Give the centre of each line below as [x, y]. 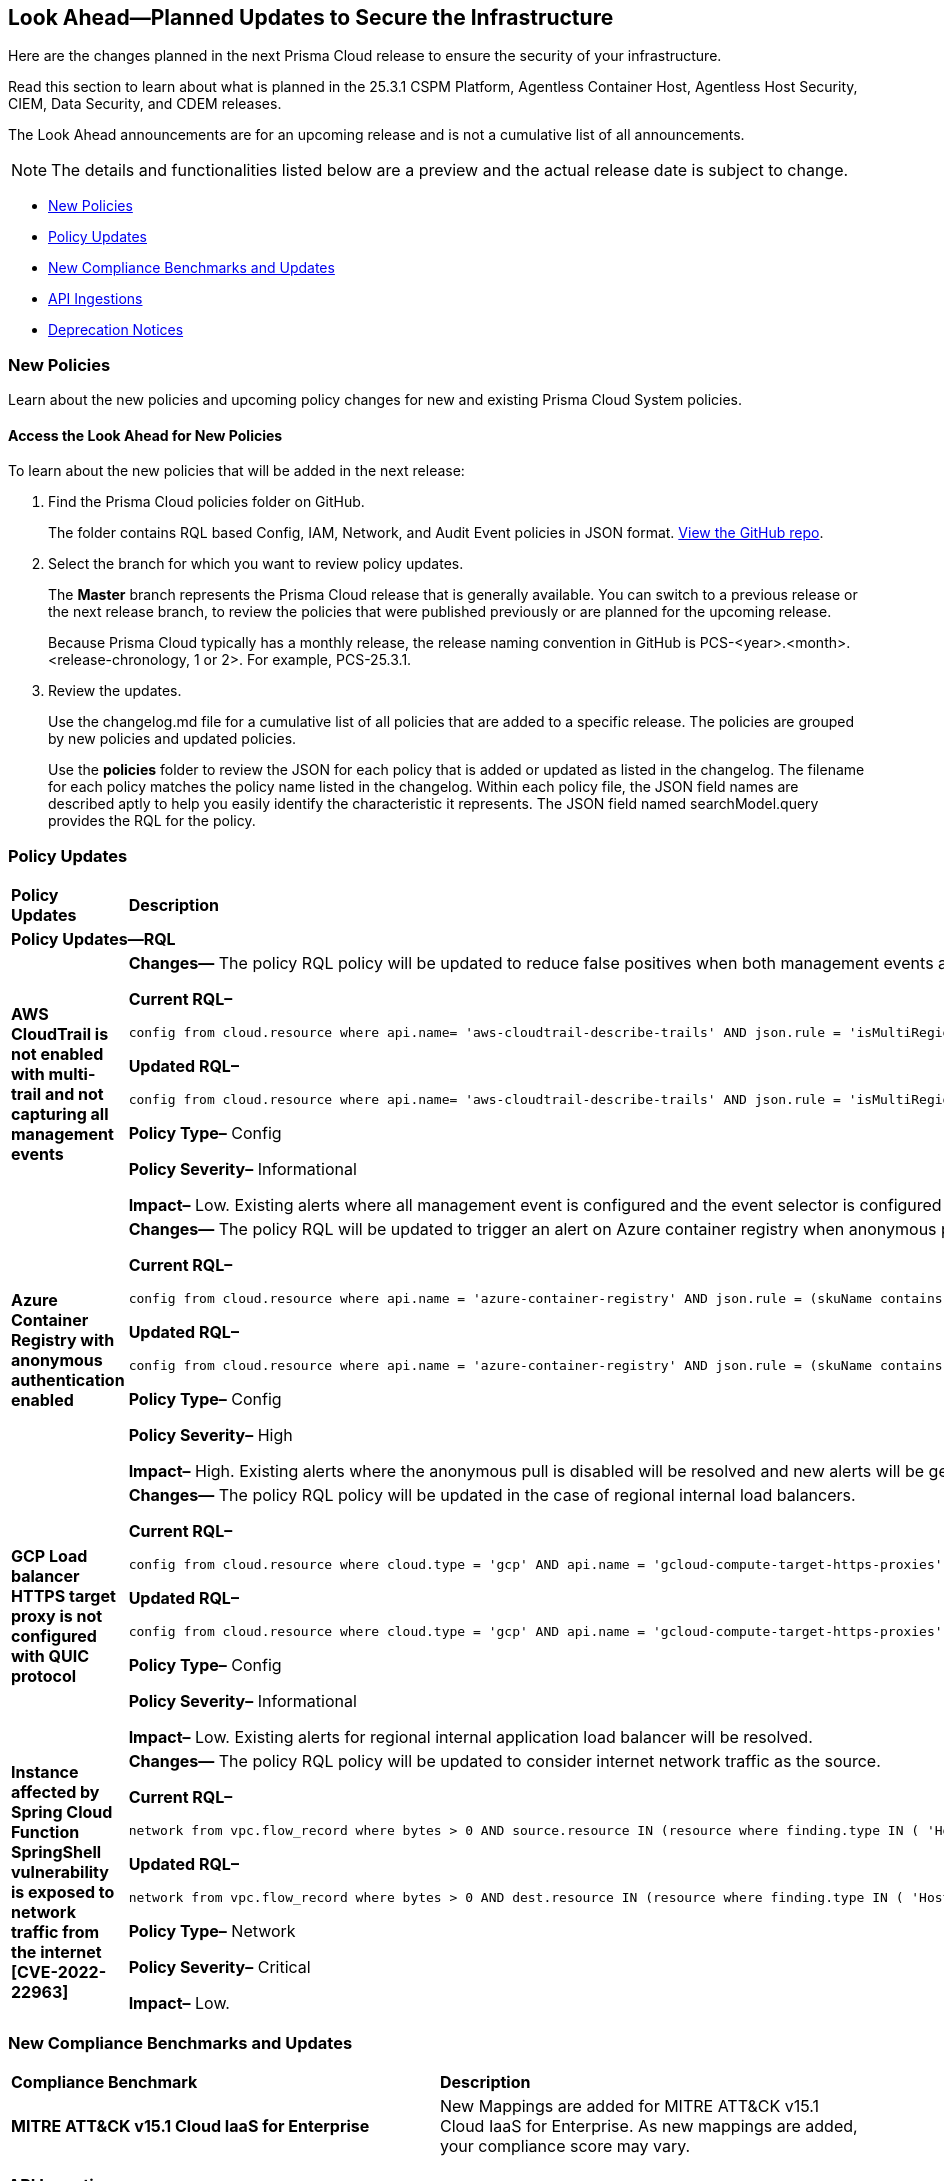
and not [74, 1094]
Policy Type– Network [212, 1931]
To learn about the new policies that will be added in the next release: [236, 471]
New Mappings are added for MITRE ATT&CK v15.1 [629, 2105]
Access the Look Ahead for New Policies [145, 435]
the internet [56, 1952]
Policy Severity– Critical [219, 1967]
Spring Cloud [62, 1812]
